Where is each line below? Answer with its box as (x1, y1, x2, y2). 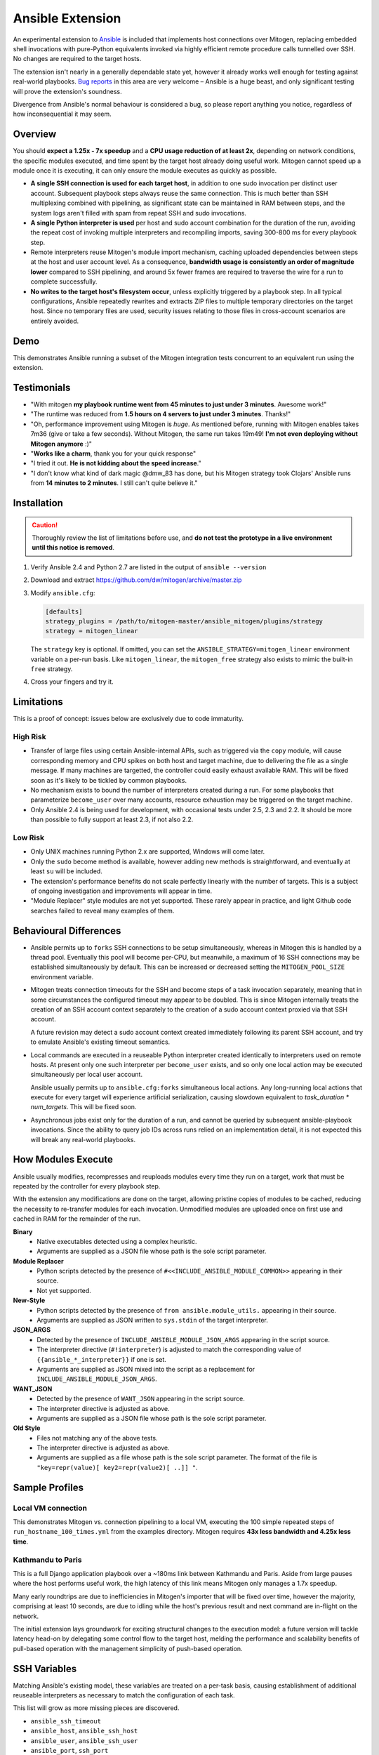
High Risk (13, 732, 46, 742)
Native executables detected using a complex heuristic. (36, 1237, 197, 1245)
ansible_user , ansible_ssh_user (30, 1736, 138, 1744)
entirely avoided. (30, 317, 79, 325)
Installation (13, 497, 63, 509)
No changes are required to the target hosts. (13, 55, 142, 63)
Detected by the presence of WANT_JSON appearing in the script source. (36, 1394, 245, 1403)
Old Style (13, 1424, 41, 1432)
